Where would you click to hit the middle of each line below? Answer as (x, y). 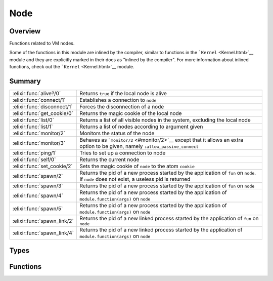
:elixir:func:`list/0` (33, 120)
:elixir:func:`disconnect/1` (42, 107)
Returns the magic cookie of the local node (130, 113)
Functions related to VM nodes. (42, 44)
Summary (25, 81)
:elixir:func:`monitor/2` (39, 133)
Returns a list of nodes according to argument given (141, 127)
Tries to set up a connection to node (122, 153)
